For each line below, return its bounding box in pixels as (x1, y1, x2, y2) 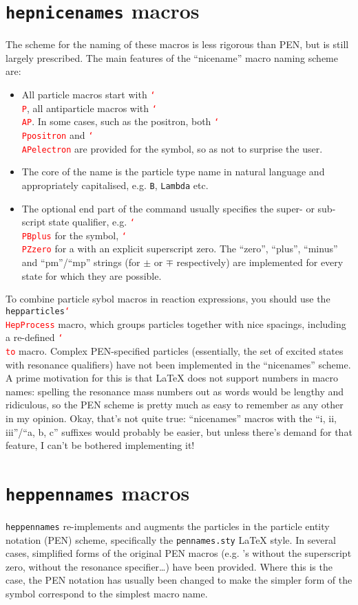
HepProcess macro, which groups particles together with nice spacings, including (6, 316, 346, 331)
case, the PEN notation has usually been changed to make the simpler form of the (6, 573, 352, 587)
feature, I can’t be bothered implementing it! (6, 438, 195, 452)
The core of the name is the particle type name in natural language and (21, 164, 325, 179)
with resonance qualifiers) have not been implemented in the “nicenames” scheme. (6, 357, 351, 371)
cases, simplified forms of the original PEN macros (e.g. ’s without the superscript (6, 546, 352, 560)
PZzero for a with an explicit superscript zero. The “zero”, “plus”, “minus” (21, 241, 338, 256)
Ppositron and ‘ (21, 128, 94, 142)
